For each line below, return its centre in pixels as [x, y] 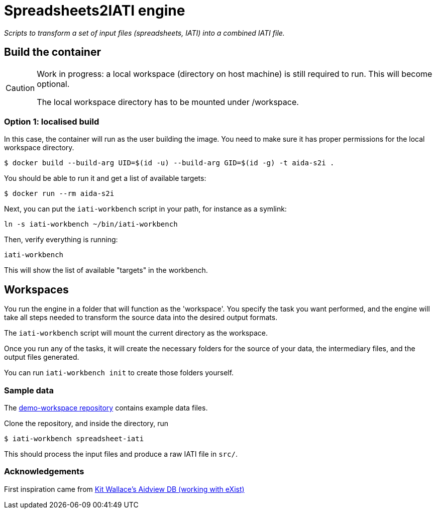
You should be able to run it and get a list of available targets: [105, 178]
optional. [53, 84]
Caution [20, 88]
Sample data [29, 390]
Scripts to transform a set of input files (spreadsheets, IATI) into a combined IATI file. [144, 33]
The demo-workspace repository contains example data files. [106, 407]
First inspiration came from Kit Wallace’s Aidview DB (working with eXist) [124, 489]
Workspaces [36, 289]
